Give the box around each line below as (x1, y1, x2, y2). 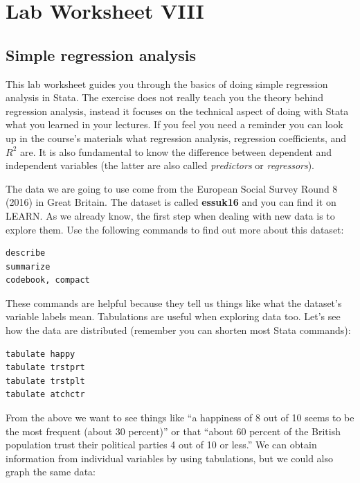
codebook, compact (6, 275, 90, 286)
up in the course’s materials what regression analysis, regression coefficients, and (6, 130, 347, 145)
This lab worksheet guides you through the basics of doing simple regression (6, 76, 328, 91)
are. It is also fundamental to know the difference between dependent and (19, 144, 332, 159)
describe (6, 248, 46, 258)
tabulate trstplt (6, 376, 85, 386)
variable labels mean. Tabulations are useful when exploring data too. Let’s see (6, 309, 341, 324)
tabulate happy (6, 349, 75, 359)
